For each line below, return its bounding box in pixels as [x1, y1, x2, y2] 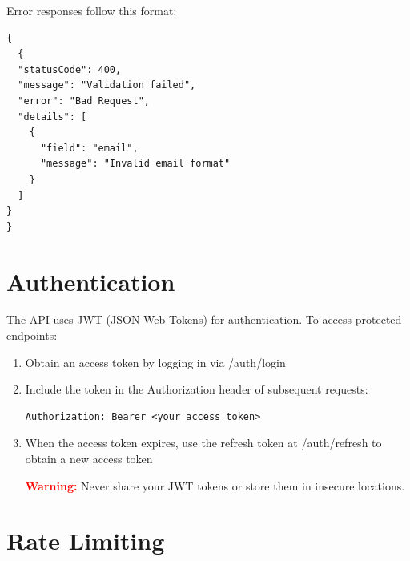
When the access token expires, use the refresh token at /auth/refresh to [25, 434, 382, 451]
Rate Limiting [6, 524, 165, 557]
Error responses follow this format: [6, 2, 177, 18]
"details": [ [18, 111, 87, 123]
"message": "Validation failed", [18, 79, 196, 91]
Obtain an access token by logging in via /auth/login [25, 353, 286, 370]
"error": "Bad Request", [18, 95, 150, 107]
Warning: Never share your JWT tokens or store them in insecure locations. [25, 477, 405, 494]
